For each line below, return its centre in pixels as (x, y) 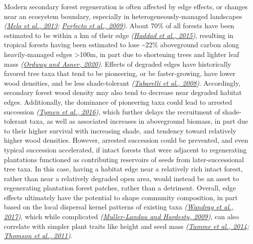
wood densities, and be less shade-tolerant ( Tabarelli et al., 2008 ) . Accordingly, (122, 83)
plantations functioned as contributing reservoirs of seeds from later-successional (124, 159)
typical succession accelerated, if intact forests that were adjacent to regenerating (125, 149)
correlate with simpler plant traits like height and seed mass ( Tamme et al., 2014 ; (126, 226)
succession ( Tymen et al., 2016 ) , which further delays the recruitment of (112, 111)
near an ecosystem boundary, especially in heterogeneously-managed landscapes (123, 16)
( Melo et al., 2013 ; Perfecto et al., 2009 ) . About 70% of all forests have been (119, 26)
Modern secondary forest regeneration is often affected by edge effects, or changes (126, 6)
